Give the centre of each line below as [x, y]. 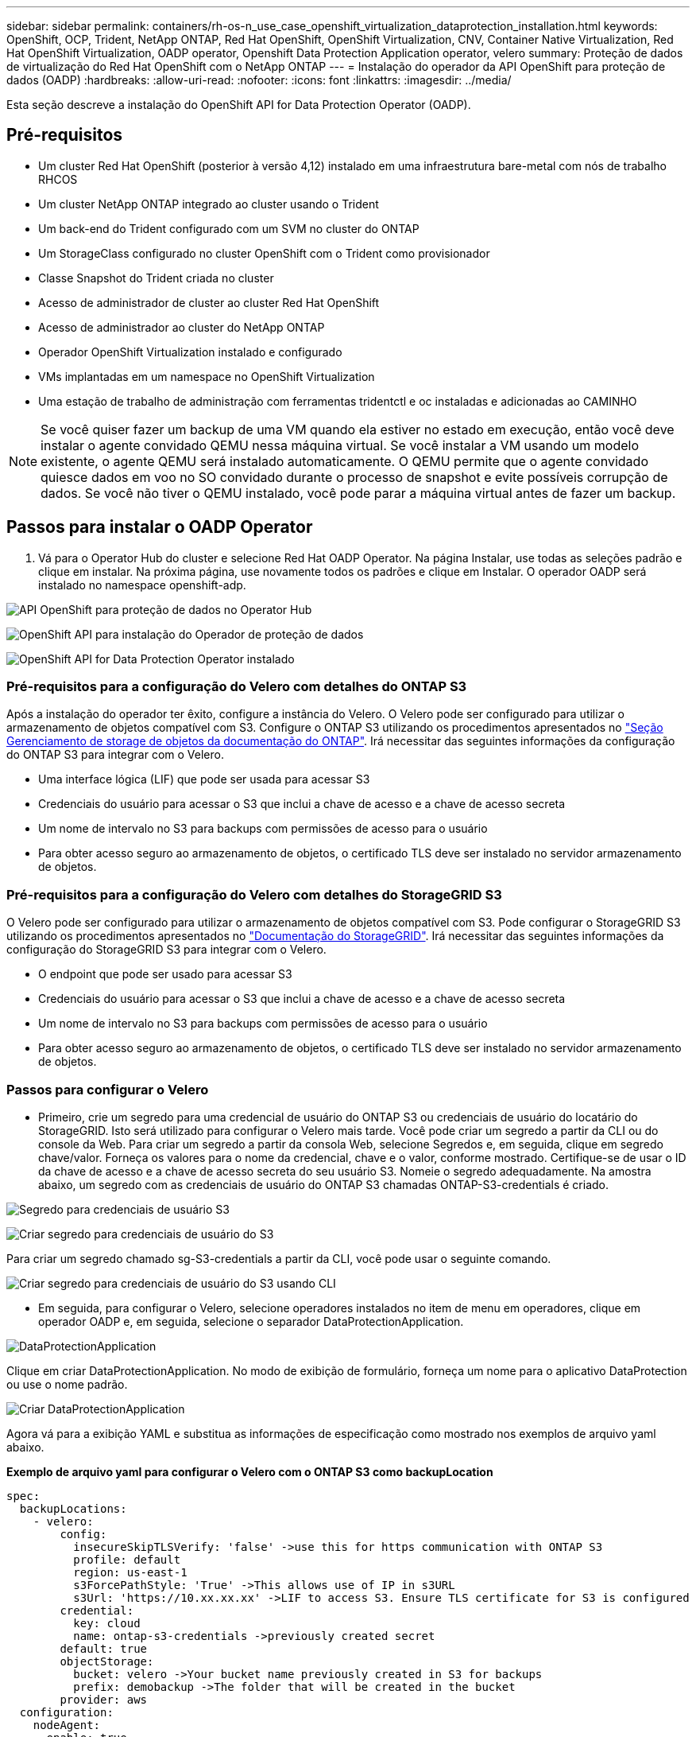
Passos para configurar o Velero [108, 1089]
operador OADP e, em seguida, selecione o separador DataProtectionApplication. [251, 1321]
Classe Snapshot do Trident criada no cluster [156, 278]
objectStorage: [107, 1661]
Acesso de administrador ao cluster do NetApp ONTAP [182, 327]
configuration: [66, 1712]
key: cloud [107, 1623]
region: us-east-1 [130, 1572]
